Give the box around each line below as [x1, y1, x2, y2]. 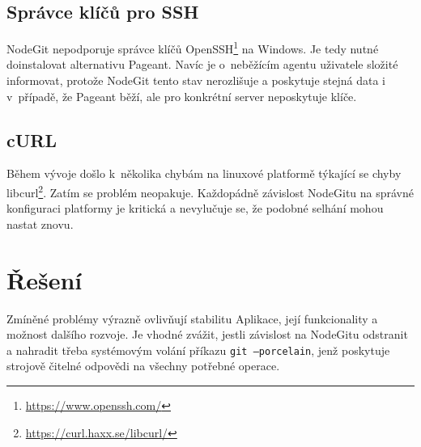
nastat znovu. [6, 215, 74, 232]
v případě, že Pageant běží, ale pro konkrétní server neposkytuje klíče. [6, 87, 357, 104]
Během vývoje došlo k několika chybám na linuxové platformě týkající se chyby [6, 165, 402, 182]
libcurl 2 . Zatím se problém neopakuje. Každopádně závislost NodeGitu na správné [6, 182, 415, 200]
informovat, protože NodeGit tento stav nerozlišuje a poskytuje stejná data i [6, 72, 385, 89]
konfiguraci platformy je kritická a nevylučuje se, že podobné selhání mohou [6, 200, 384, 217]
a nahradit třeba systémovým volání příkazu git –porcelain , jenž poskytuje [6, 341, 390, 358]
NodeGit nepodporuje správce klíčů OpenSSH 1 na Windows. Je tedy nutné [6, 38, 379, 57]
